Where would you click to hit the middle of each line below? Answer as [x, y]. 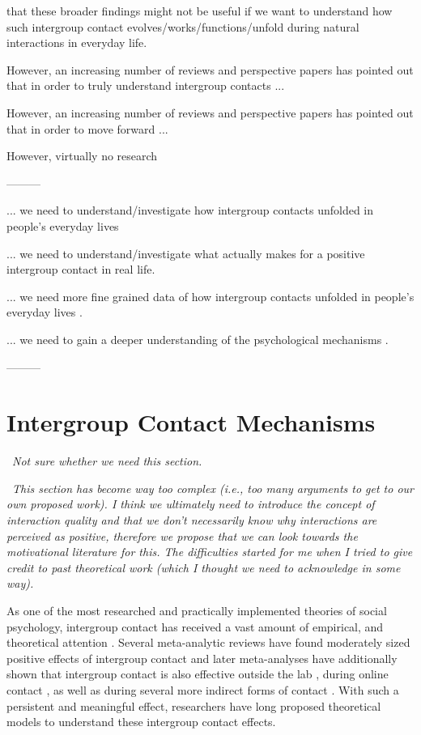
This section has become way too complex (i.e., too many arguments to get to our [213, 488]
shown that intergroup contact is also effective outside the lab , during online [198, 674]
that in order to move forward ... [87, 128]
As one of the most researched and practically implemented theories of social [197, 610]
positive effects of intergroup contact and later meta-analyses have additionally [202, 658]
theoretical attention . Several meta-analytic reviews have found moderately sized [208, 642]
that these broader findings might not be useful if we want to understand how [200, 11]
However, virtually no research [82, 156]
